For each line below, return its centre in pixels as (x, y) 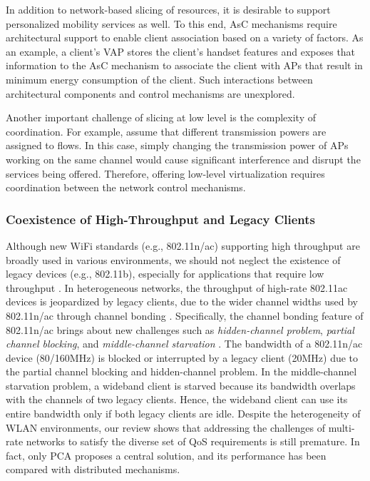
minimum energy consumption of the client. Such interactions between (159, 79)
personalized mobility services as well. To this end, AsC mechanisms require (171, 23)
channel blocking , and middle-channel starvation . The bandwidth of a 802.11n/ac (184, 344)
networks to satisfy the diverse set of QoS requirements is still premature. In (193, 441)
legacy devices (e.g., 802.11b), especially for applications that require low (165, 274)
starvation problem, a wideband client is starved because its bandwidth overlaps (181, 385)
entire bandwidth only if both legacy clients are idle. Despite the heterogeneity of (183, 414)
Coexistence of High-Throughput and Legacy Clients (161, 219)
